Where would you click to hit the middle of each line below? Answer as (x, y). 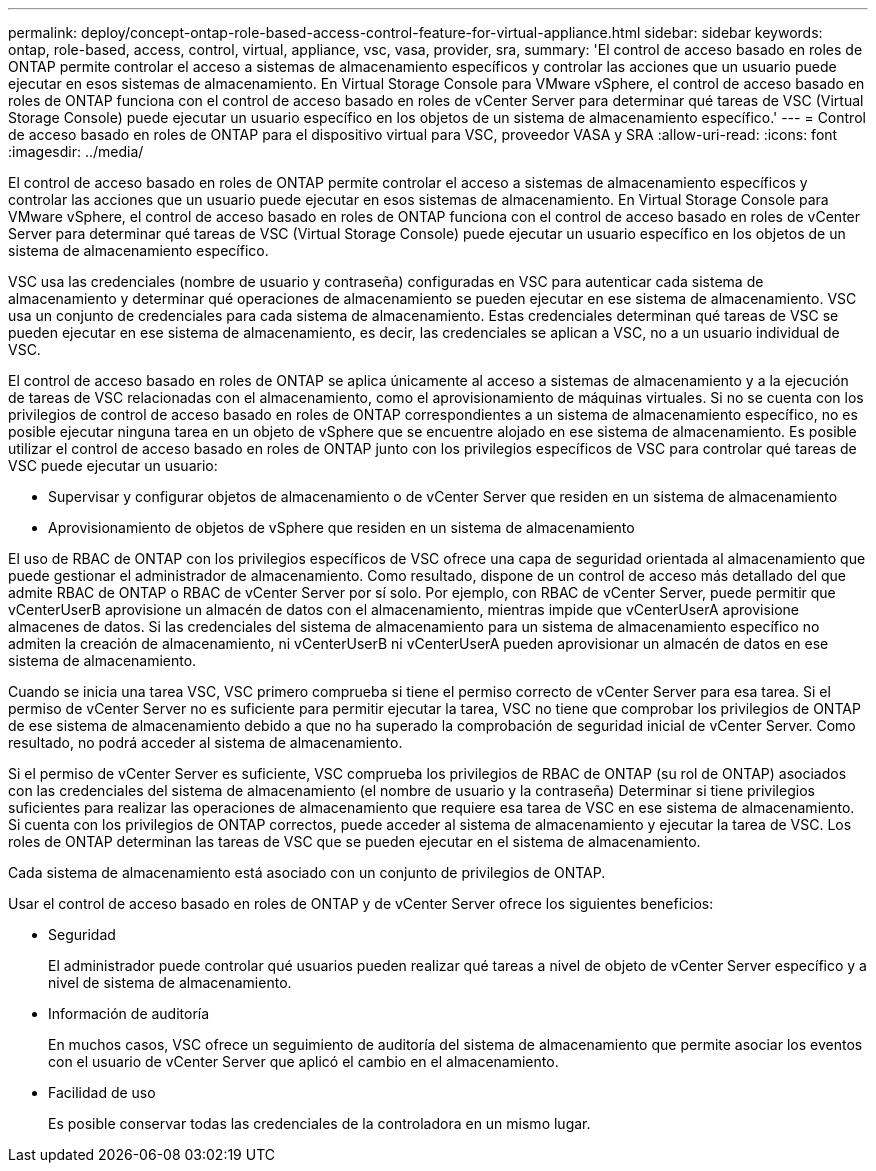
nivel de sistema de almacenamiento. (170, 982)
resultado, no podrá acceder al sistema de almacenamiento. (205, 742)
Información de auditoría (129, 1013)
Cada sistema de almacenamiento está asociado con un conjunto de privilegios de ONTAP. (307, 872)
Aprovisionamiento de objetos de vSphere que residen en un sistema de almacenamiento (341, 527)
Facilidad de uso (102, 1092)
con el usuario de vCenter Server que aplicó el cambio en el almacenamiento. (303, 1061)
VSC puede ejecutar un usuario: (113, 465)
